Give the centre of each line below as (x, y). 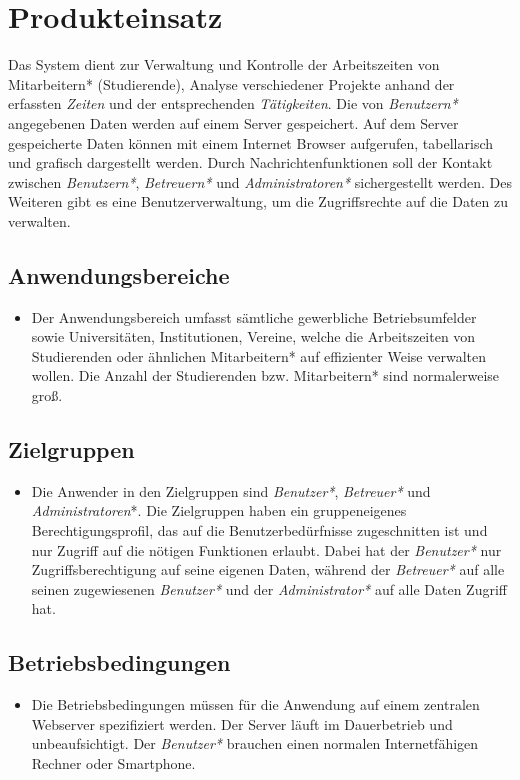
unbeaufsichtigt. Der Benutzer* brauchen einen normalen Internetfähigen (255, 743)
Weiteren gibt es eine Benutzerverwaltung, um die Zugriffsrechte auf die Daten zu (258, 201)
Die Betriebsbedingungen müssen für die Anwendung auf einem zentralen (255, 704)
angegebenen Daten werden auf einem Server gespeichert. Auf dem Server (233, 122)
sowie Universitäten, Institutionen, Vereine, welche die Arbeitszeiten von (253, 336)
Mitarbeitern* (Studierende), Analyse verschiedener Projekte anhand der (231, 83)
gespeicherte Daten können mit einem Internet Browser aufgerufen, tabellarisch (250, 142)
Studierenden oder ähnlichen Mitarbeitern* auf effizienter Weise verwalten (258, 355)
